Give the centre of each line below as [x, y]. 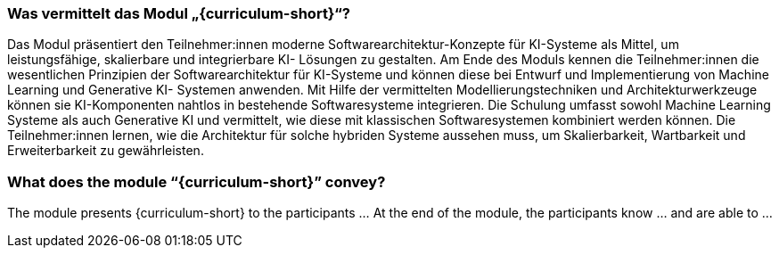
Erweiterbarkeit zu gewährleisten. [106, 151]
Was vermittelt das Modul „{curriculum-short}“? [179, 13]
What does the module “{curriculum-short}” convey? [197, 181]
